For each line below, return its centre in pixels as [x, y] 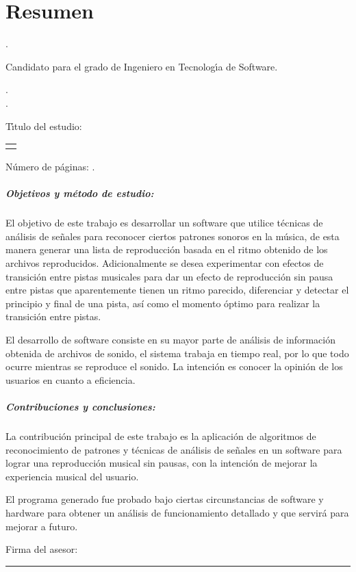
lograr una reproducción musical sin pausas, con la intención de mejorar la [162, 463]
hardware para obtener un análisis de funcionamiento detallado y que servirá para [177, 512]
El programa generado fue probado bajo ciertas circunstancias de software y [165, 499]
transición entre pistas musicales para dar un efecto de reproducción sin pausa [169, 276]
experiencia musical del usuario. [72, 476]
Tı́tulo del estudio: [44, 126]
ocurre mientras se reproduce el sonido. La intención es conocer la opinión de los [174, 366]
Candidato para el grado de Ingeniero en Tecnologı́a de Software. [142, 66]
